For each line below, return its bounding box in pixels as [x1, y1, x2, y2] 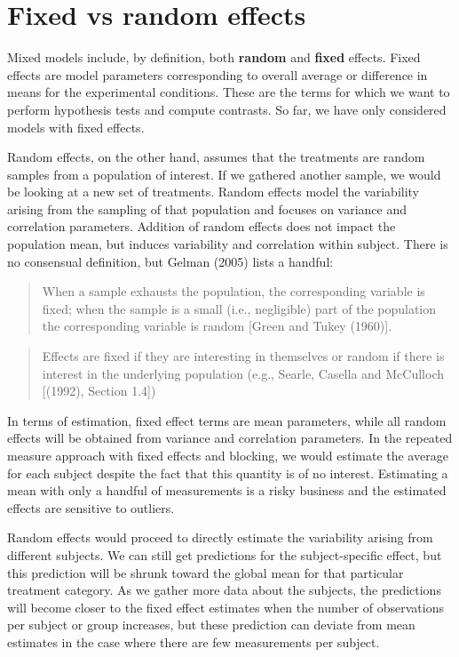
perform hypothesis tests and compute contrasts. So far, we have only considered [7, 100, 447, 118]
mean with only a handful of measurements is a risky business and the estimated [7, 481, 447, 500]
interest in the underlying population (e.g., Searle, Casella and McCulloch [42, 364, 445, 382]
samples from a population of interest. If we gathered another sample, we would [7, 164, 441, 183]
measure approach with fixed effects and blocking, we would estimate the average [7, 446, 448, 464]
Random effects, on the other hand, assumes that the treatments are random [7, 148, 425, 166]
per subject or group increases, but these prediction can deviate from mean [7, 615, 415, 634]
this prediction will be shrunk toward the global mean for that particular [7, 563, 404, 581]
